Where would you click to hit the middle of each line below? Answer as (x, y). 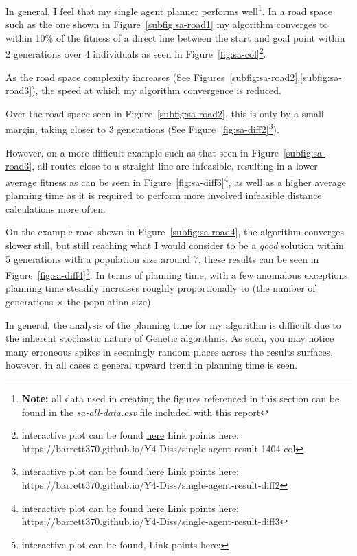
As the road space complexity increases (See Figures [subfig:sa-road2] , (153, 77)
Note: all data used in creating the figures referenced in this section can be (181, 398)
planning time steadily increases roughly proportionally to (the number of (161, 288)
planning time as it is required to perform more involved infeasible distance (164, 195)
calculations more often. (56, 208)
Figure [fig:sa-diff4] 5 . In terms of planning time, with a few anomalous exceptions (177, 274)
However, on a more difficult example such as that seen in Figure (142, 152)
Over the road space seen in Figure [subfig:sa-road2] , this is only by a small (165, 113)
